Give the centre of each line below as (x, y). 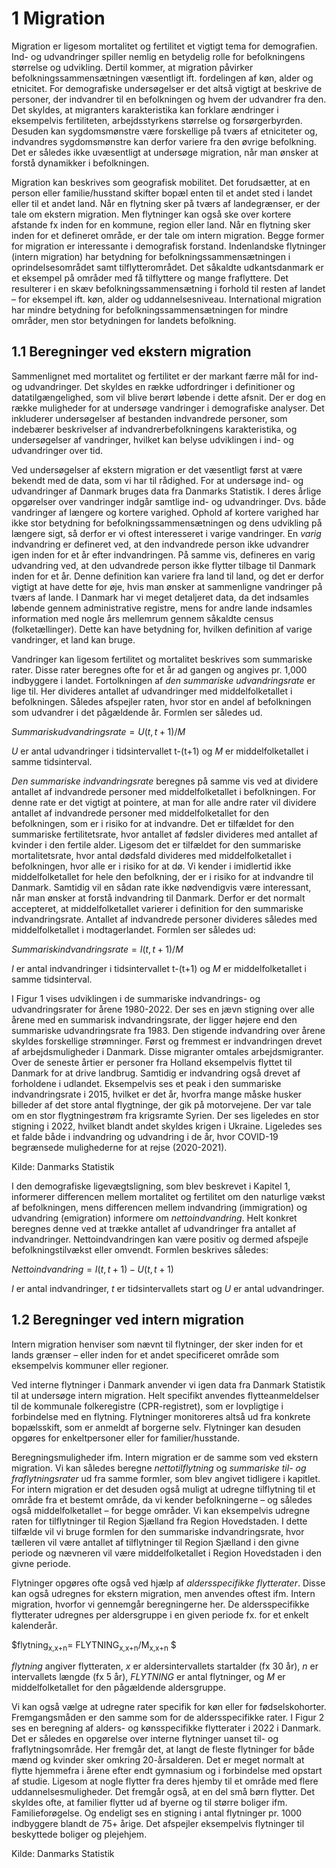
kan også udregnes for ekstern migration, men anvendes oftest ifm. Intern (163, 1593)
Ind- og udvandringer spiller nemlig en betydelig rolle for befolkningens (158, 56)
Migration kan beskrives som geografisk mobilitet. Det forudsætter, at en (161, 182)
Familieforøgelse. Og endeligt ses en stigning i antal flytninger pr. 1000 (157, 1813)
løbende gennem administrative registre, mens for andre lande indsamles (162, 608)
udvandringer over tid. (57, 450)
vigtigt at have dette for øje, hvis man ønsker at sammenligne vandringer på (167, 586)
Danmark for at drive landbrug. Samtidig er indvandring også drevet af (156, 1073)
